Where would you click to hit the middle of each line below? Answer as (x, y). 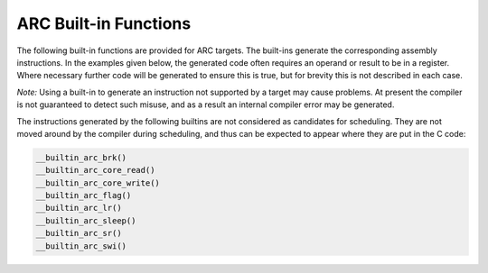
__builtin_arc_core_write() (98, 183)
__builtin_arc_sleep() (86, 220)
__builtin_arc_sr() (79, 233)
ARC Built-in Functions (104, 23)
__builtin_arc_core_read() (95, 170)
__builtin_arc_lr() (79, 208)
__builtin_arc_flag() (84, 196)
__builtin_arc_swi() (81, 246)
